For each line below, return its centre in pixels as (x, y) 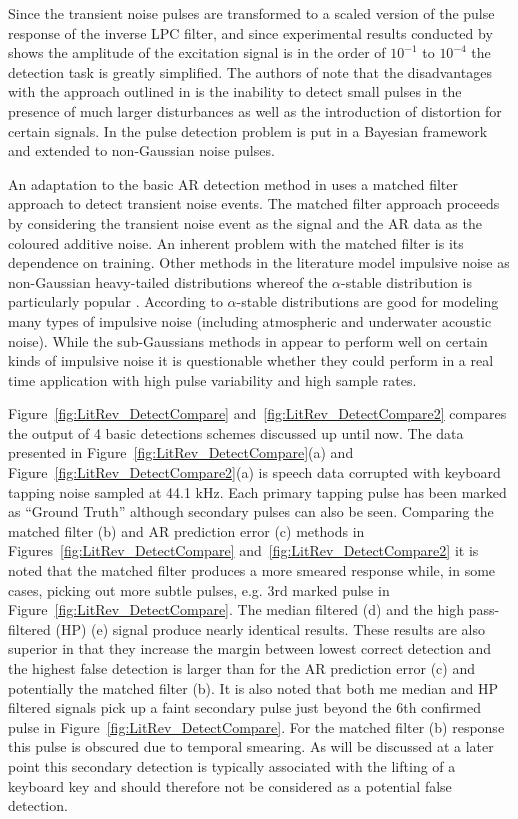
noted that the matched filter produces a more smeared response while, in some (252, 570)
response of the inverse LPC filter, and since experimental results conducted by (250, 32)
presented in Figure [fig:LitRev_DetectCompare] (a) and (181, 452)
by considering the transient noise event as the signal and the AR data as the (245, 222)
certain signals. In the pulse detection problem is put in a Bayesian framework (248, 130)
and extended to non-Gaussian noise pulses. (141, 150)
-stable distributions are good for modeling (367, 301)
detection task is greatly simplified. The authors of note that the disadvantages (250, 71)
